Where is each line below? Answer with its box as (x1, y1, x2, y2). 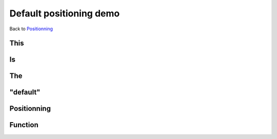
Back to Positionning (9, 26, 53, 32)
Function (9, 121, 38, 129)
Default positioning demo (9, 8, 120, 19)
